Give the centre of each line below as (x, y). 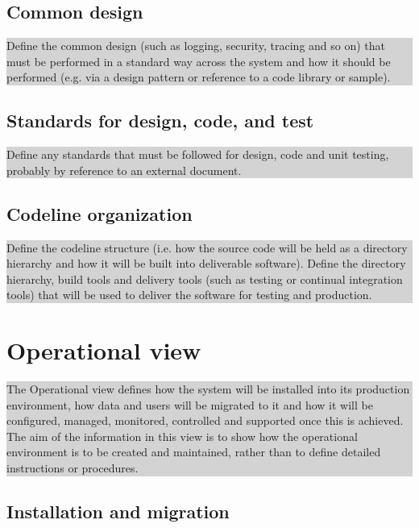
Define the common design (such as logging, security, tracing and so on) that (196, 46)
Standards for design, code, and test (160, 121)
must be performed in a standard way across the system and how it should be (199, 61)
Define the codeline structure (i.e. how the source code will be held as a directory (207, 247)
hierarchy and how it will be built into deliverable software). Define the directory (206, 263)
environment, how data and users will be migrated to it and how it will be (190, 404)
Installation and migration (118, 511)
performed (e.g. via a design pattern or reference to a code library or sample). (199, 77)
